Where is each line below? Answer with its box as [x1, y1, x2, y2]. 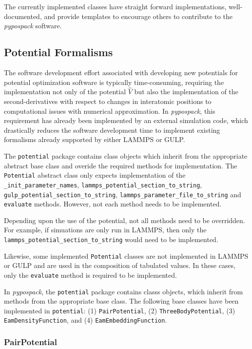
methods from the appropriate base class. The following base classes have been [4, 296, 239, 306]
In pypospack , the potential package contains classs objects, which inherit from [4, 286, 243, 296]
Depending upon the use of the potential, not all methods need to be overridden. [4, 215, 245, 225]
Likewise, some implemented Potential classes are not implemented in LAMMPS [4, 250, 249, 261]
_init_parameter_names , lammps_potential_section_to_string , [4, 179, 202, 189]
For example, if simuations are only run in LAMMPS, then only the [4, 225, 207, 235]
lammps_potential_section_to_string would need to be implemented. [4, 234, 218, 245]
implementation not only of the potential [4, 86, 126, 97]
